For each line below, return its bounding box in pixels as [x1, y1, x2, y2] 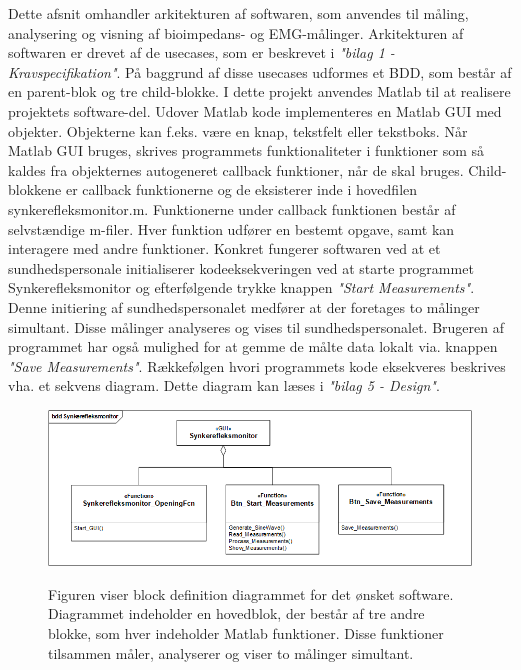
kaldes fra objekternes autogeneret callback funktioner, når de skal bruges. [8, 159, 464, 180]
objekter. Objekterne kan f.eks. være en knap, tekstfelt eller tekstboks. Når [8, 120, 468, 141]
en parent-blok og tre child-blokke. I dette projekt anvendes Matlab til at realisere [8, 81, 511, 102]
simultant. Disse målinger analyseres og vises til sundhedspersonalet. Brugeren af [8, 316, 505, 337]
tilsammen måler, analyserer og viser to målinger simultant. [48, 642, 414, 663]
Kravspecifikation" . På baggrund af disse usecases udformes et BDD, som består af [8, 61, 512, 82]
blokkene [8, 179, 62, 200]
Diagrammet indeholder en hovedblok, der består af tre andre [48, 603, 425, 624]
